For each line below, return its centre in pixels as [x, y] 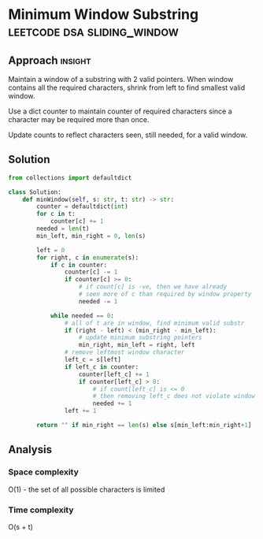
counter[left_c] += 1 [114, 374]
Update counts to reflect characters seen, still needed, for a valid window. [128, 135]
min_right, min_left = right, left [137, 345]
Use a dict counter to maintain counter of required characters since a [120, 111]
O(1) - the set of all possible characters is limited [87, 489]
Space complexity [43, 472]
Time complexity [41, 510]
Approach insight [50, 60]
